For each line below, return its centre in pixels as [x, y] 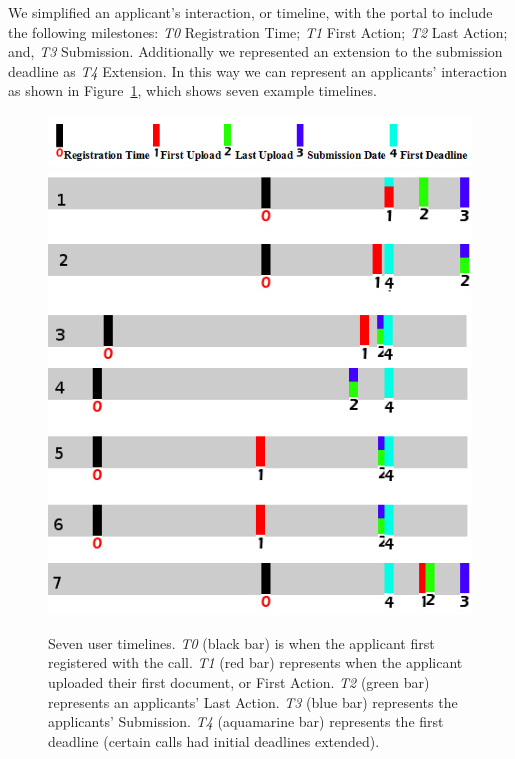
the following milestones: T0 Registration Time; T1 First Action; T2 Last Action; [258, 31]
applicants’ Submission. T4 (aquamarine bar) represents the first [246, 721]
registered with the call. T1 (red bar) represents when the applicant [255, 662]
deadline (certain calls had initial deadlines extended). [214, 740]
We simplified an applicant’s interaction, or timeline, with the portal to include [250, 12]
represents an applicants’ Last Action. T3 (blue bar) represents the [253, 701]
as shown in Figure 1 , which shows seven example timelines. [192, 90]
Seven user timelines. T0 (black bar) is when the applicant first [241, 642]
